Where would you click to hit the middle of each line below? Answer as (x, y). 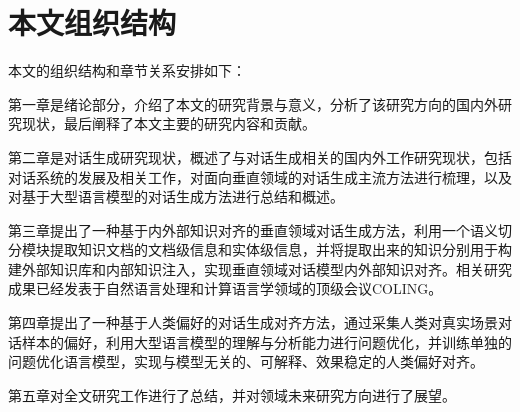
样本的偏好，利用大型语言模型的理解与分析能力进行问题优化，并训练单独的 (266, 341)
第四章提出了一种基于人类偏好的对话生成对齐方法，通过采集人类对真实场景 (253, 322)
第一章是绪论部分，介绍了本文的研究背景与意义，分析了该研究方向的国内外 (253, 103)
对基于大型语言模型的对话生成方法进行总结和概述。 (176, 196)
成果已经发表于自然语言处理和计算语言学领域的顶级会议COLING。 (225, 288)
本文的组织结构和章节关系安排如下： (127, 70)
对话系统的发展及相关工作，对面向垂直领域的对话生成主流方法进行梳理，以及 (260, 176)
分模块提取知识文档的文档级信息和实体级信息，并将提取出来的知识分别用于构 (260, 249)
